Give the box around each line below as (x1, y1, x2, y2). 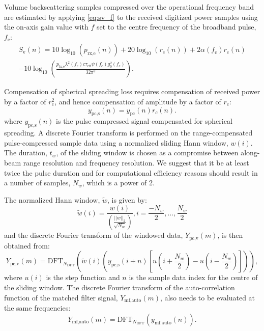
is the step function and (46, 272, 120, 283)
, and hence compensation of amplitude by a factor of (54, 96, 221, 107)
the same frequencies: (4, 302, 71, 313)
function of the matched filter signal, (4, 292, 118, 302)
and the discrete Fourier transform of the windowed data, (4, 230, 183, 240)
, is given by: (107, 194, 147, 205)
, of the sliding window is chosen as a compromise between (56, 147, 239, 158)
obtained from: (4, 240, 50, 251)
